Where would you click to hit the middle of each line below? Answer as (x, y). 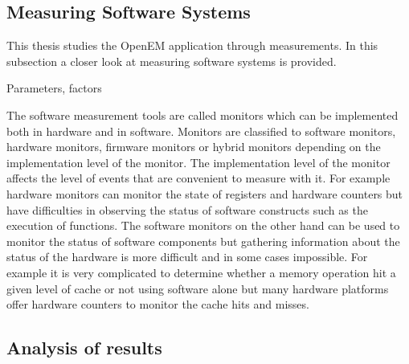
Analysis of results (84, 348)
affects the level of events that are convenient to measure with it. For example (198, 178)
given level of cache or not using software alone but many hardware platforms (198, 288)
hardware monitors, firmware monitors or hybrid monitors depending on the (194, 147)
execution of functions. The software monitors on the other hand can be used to (203, 225)
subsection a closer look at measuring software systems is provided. (172, 61)
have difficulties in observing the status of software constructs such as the (187, 209)
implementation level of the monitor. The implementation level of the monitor (198, 162)
